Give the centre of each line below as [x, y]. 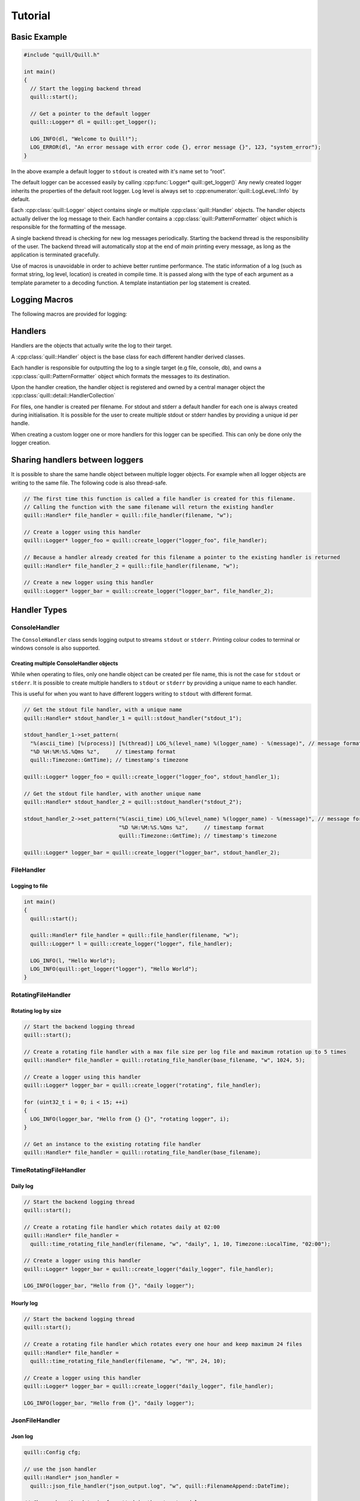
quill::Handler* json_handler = [71, 1478]
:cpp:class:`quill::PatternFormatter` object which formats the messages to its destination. [121, 376]
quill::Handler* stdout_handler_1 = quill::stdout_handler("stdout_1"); [133, 718]
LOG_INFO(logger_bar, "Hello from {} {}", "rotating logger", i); [130, 1119]
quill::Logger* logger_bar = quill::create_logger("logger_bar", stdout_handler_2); [152, 852]
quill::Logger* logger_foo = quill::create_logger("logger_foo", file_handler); [145, 541]
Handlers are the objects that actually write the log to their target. [92, 346]
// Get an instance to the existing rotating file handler [112, 1144]
